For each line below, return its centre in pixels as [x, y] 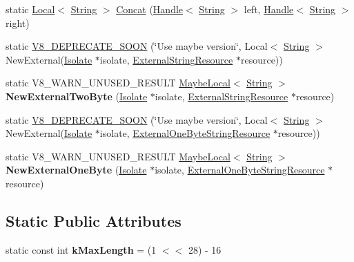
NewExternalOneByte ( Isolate [76, 170]
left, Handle [269, 9]
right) [18, 22]
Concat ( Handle [150, 9]
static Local [30, 9]
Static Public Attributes [94, 220]
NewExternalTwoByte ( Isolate [77, 96]
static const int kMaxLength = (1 [81, 249]
